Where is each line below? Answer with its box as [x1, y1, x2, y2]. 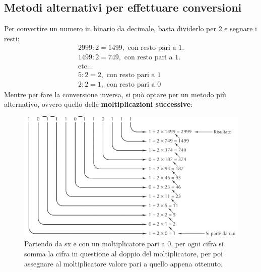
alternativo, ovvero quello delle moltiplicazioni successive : [4, 99, 193, 109]
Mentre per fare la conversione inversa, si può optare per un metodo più [4, 89, 226, 99]
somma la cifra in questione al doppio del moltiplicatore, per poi [24, 248, 223, 258]
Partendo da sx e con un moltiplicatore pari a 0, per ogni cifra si [24, 238, 224, 249]
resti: [4, 33, 20, 43]
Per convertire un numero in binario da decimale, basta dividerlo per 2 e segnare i [4, 23, 257, 34]
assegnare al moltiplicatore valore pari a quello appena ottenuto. [24, 258, 223, 268]
